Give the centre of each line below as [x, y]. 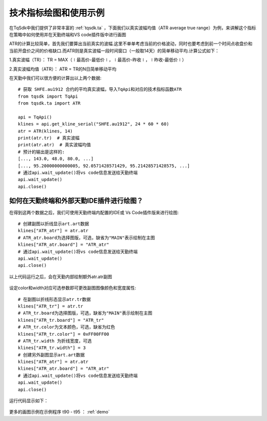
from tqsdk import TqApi [48, 96]
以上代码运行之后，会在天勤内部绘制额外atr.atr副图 [61, 276]
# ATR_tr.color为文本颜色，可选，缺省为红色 [67, 327]
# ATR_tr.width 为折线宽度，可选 [55, 341]
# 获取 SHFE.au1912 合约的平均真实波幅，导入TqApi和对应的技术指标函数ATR [100, 90]
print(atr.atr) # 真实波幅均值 [54, 145]
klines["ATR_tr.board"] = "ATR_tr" [61, 320]
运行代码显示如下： [29, 401]
